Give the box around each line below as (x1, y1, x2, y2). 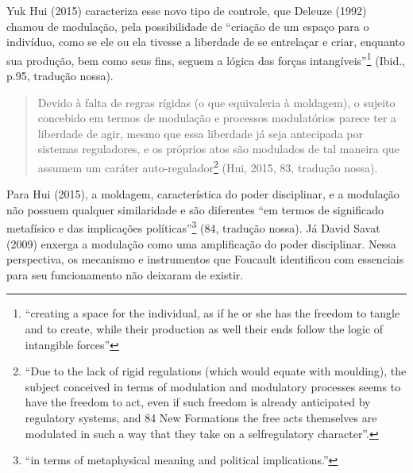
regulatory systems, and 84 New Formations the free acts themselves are (25, 410, 377, 426)
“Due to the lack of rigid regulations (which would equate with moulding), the (25, 363, 407, 379)
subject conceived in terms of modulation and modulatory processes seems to (25, 378, 401, 394)
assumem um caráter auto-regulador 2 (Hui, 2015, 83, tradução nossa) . (37, 157, 378, 175)
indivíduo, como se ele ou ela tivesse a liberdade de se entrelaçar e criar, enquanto (6, 33, 405, 50)
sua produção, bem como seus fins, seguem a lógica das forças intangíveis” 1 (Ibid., (6, 49, 405, 68)
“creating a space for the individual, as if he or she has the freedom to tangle (25, 305, 400, 321)
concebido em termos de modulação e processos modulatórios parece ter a (37, 110, 397, 126)
